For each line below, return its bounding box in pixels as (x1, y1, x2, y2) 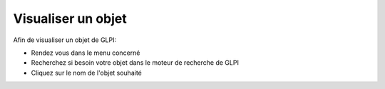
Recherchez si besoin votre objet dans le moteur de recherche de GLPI (31, 58, 239, 67)
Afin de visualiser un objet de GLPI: (13, 36, 117, 44)
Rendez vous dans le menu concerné (31, 48, 140, 57)
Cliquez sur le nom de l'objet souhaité (31, 68, 143, 77)
